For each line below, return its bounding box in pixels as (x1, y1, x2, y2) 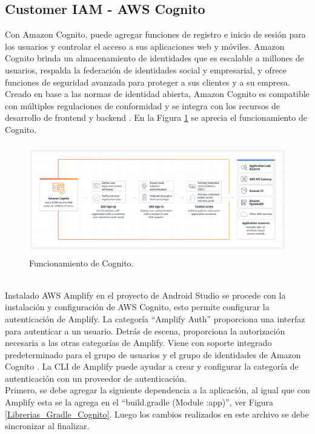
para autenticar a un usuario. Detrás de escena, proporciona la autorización (5, 324, 285, 337)
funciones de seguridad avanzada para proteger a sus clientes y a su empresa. (5, 75, 290, 88)
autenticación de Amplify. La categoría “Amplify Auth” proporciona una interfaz (5, 312, 305, 325)
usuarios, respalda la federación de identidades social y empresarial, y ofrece (5, 63, 287, 76)
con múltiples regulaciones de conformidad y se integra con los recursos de (5, 99, 280, 112)
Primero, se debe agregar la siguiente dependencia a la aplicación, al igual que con (5, 384, 310, 396)
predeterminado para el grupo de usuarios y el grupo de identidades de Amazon (5, 348, 301, 361)
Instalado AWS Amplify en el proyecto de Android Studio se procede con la (5, 288, 286, 301)
